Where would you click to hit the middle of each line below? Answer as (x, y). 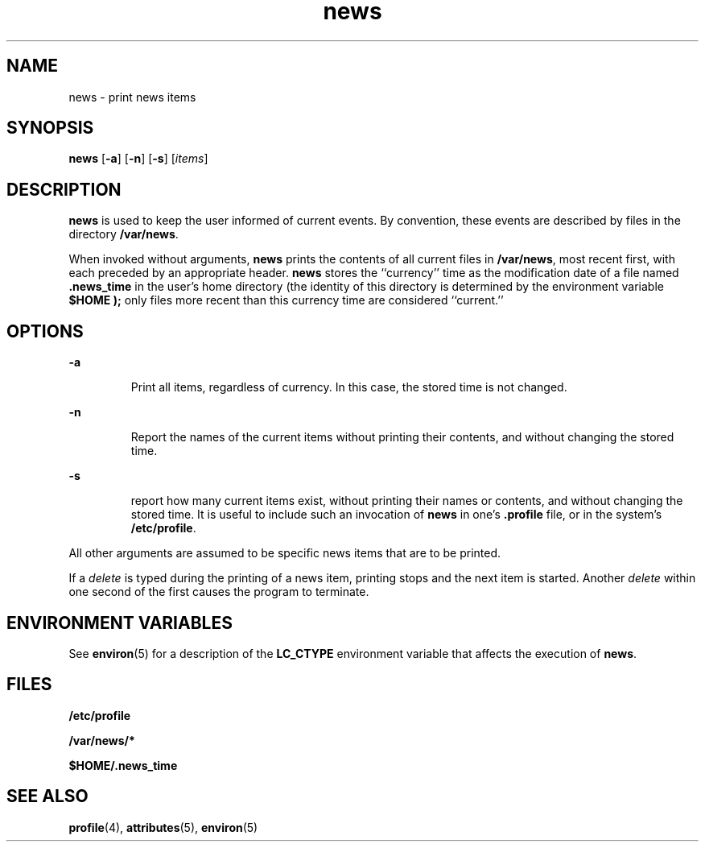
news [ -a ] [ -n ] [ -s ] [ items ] (138, 159)
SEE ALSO (47, 796)
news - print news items (132, 97)
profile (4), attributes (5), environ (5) (163, 827)
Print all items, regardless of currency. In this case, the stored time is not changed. (349, 387)
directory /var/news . (124, 234)
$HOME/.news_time (123, 765)
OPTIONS (45, 331)
